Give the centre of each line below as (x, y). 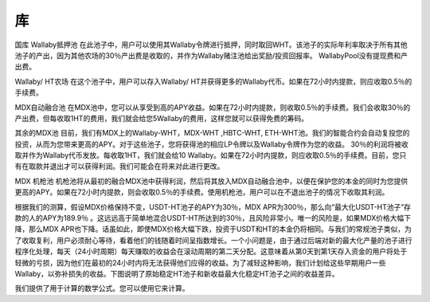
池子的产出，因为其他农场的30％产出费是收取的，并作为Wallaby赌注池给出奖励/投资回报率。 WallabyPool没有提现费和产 (211, 55)
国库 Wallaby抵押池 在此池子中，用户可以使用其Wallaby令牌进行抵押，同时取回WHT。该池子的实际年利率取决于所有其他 (211, 45)
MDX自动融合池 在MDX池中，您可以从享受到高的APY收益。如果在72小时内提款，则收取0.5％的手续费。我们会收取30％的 (213, 107)
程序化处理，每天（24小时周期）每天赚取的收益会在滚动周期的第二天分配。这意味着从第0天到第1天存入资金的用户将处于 (211, 252)
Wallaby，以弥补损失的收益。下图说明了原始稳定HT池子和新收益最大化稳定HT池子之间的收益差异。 (177, 273)
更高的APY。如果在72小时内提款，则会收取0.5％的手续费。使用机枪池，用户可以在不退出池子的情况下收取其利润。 (202, 192)
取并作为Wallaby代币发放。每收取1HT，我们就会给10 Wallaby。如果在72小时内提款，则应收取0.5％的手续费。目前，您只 (211, 155)
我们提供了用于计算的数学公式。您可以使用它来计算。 (102, 288)
